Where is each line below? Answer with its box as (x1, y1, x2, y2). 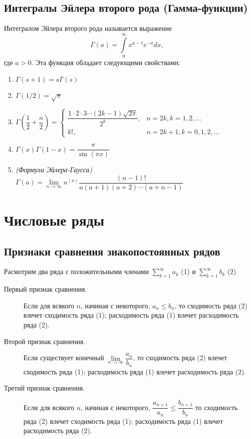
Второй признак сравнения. (4, 336, 86, 346)
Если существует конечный (23, 352, 104, 363)
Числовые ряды (4, 209, 105, 230)
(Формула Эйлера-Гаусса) (15, 164, 92, 175)
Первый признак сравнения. (4, 284, 87, 294)
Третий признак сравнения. (4, 383, 85, 393)
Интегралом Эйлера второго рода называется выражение (4, 23, 172, 33)
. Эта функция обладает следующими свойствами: (31, 57, 181, 67)
